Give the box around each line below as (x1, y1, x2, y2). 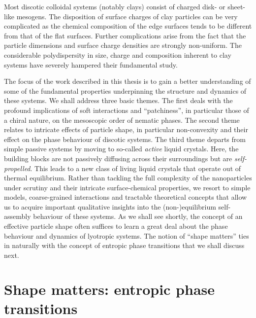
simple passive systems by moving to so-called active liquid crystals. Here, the (4, 143, 239, 154)
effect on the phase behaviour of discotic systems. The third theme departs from (4, 134, 246, 144)
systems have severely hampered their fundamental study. (4, 59, 178, 70)
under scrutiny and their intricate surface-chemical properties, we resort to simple (4, 182, 251, 192)
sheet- (227, 1, 246, 11)
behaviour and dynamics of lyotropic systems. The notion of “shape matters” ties (4, 230, 249, 241)
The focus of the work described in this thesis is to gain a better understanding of (4, 76, 251, 86)
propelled (4, 163, 31, 173)
